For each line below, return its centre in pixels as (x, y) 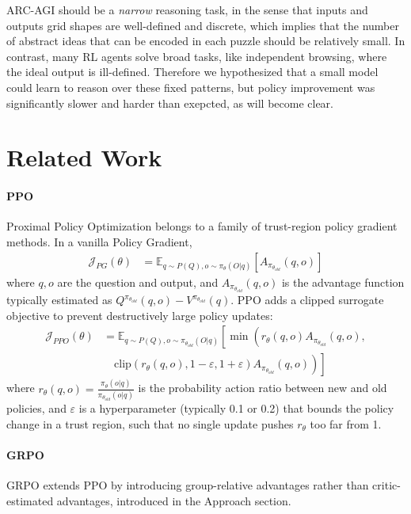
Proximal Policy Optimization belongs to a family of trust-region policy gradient (202, 226)
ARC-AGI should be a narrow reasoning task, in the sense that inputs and (187, 10)
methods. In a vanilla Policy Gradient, (99, 241)
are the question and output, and (138, 282)
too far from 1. (346, 423)
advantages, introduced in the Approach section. (174, 500)
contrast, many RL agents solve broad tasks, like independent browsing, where (197, 56)
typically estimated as (59, 300)
